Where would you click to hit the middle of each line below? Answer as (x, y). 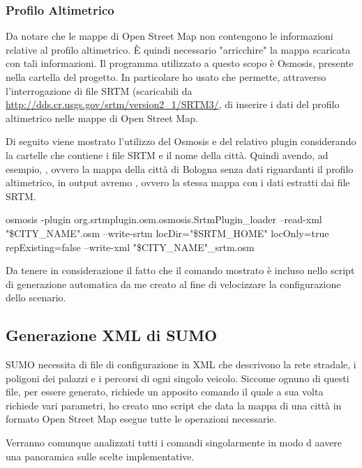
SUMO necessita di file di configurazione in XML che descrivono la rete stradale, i (181, 364)
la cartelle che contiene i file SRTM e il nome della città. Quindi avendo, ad (167, 154)
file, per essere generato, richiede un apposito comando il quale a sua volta (165, 392)
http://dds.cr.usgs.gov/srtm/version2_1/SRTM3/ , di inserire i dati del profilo (173, 104)
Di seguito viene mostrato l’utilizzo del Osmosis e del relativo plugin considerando (181, 141)
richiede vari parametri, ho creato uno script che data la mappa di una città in (174, 405)
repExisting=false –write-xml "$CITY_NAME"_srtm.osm (130, 247)
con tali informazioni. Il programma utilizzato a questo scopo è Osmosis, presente (180, 63)
